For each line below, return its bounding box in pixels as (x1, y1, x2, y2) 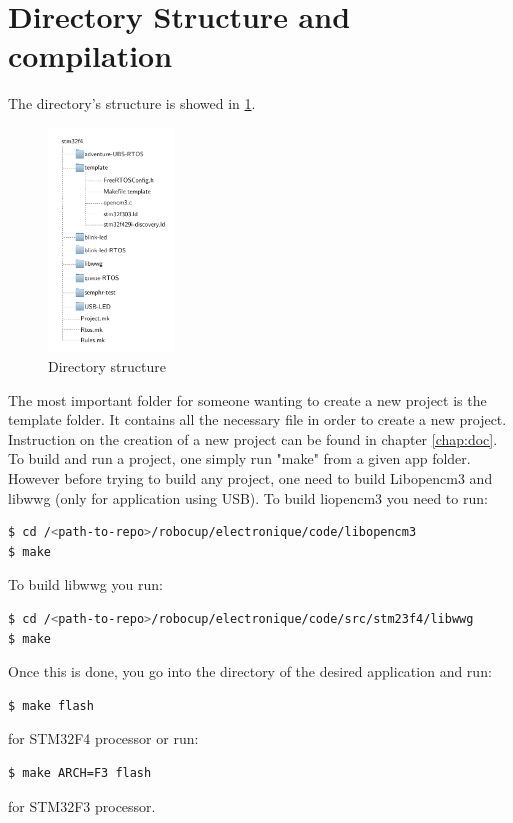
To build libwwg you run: (8, 574, 163, 595)
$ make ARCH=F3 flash (8, 765, 152, 780)
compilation (8, 35, 173, 76)
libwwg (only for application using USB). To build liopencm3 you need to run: (8, 487, 488, 508)
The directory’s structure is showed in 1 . (8, 93, 256, 114)
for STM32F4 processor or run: (8, 728, 199, 749)
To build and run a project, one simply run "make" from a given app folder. (8, 448, 471, 469)
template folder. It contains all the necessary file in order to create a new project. (8, 409, 507, 430)
